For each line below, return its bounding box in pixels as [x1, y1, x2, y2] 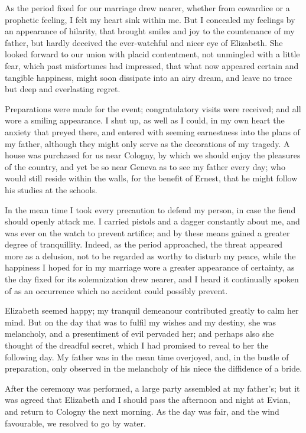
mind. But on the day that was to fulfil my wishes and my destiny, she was [5, 315, 276, 328]
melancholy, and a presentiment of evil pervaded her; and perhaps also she [5, 327, 274, 340]
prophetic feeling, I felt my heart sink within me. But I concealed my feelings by [5, 13, 295, 25]
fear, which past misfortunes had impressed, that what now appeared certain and [5, 59, 299, 71]
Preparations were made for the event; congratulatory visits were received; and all [5, 102, 301, 115]
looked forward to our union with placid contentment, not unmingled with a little [5, 48, 300, 60]
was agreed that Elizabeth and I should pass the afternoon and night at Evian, [5, 393, 291, 406]
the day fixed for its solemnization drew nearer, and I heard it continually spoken [5, 273, 299, 285]
